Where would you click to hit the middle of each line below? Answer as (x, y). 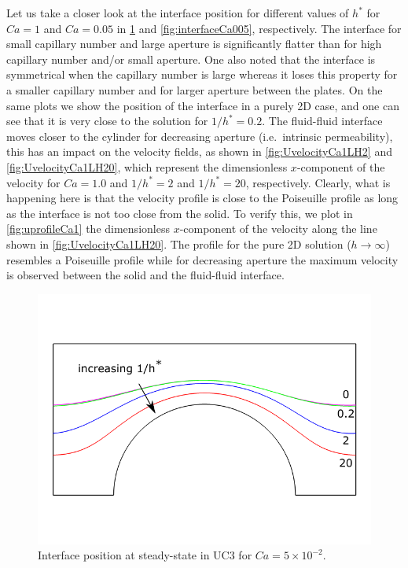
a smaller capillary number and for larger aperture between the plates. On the (195, 89)
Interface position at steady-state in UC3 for (145, 555)
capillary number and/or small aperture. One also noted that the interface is (191, 59)
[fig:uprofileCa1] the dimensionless (88, 229)
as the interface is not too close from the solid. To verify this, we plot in (180, 213)
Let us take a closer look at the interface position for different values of (178, 13)
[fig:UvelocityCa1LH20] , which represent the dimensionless (147, 166)
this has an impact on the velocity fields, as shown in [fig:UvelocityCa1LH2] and (199, 151)
